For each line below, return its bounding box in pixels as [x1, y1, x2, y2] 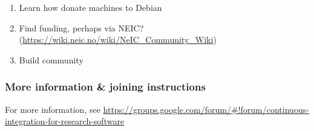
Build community [19, 53, 83, 66]
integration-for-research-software [5, 115, 125, 127]
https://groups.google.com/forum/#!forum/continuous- [103, 103, 309, 115]
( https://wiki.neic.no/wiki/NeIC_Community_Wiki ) [19, 33, 217, 46]
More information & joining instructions [5, 79, 206, 94]
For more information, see [5, 103, 100, 115]
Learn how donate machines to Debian [19, 1, 162, 13]
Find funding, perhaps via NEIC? [19, 21, 144, 34]
